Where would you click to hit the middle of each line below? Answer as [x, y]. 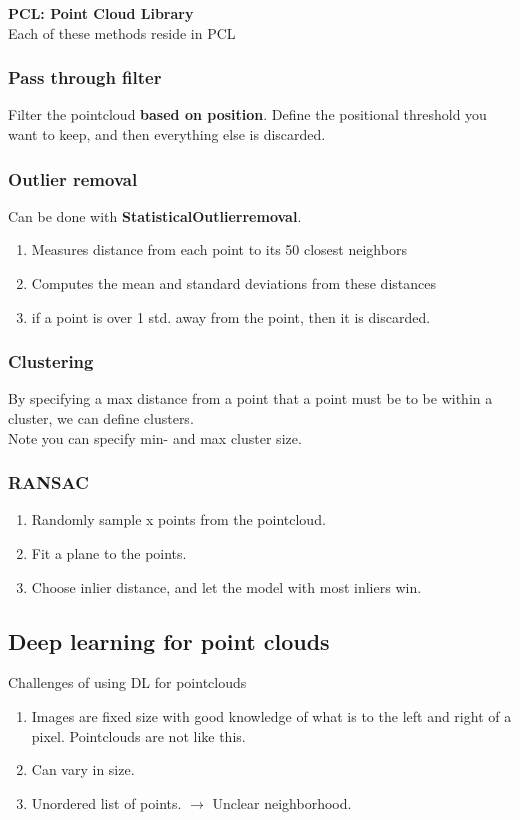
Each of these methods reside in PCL [122, 32]
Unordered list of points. [106, 802]
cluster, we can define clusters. [101, 418]
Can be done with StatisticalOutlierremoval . [155, 215]
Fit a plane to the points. [109, 553]
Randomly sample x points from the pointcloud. [178, 519]
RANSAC [48, 482]
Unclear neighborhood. [282, 802]
